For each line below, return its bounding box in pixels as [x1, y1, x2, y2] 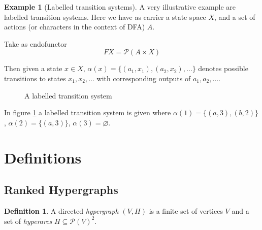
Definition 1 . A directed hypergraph [4, 205, 119, 216]
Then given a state [4, 63, 62, 74]
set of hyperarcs [4, 215, 52, 226]
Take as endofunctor [4, 38, 67, 49]
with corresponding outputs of [96, 73, 191, 83]
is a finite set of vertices [149, 205, 223, 216]
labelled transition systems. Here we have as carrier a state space [4, 11, 206, 22]
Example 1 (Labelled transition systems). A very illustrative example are [4, 2, 236, 12]
